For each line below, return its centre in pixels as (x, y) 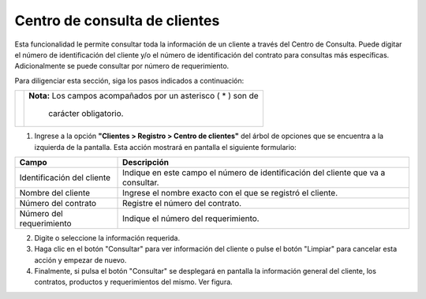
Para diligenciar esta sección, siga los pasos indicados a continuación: (129, 80)
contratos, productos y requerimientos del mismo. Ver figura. (133, 282)
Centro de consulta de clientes (117, 21)
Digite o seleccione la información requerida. (107, 237)
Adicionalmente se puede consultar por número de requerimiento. (122, 66)
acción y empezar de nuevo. (80, 260)
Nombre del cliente (55, 192)
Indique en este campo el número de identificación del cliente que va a (254, 172)
